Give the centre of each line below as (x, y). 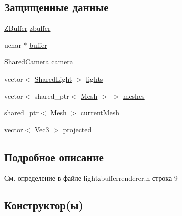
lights (95, 78)
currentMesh (100, 113)
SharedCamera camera (39, 62)
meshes (134, 95)
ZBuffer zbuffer (27, 28)
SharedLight (53, 78)
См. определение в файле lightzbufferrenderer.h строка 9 (91, 177)
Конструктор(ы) (44, 205)
